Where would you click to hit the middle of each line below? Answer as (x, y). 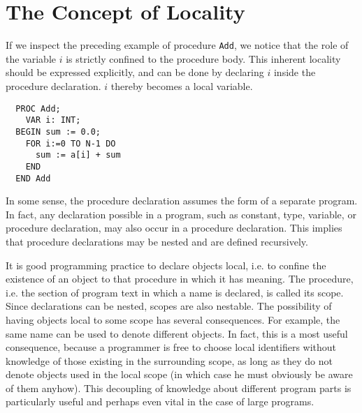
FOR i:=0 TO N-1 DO (71, 143)
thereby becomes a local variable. (182, 85)
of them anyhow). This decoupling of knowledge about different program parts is (179, 388)
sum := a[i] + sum (78, 155)
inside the (295, 72)
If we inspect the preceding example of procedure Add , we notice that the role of (177, 45)
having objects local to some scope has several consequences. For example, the (173, 319)
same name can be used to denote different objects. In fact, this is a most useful (177, 333)
